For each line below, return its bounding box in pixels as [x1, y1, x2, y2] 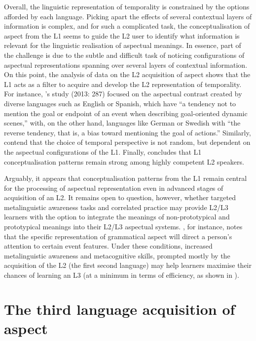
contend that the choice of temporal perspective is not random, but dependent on [4, 137, 251, 147]
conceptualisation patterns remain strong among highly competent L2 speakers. [4, 156, 244, 167]
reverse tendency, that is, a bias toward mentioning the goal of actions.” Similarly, [4, 127, 251, 137]
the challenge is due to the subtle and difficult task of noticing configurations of [4, 49, 245, 60]
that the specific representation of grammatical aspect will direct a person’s [4, 231, 232, 241]
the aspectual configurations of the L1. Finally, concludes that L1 [4, 146, 202, 157]
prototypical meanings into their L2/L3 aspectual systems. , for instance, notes [4, 221, 243, 232]
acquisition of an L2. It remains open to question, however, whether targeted [4, 192, 236, 203]
